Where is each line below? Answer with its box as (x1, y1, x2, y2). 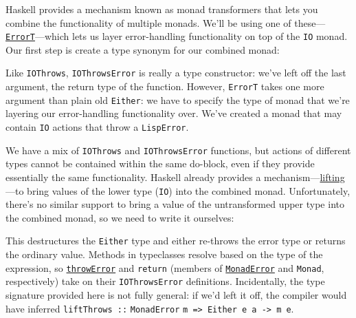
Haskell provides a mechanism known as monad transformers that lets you (5, 2, 318, 16)
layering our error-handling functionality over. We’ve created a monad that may (5, 106, 342, 120)
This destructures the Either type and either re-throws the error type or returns (5, 233, 346, 248)
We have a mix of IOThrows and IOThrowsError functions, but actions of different (5, 142, 351, 157)
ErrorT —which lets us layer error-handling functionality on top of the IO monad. (5, 29, 348, 43)
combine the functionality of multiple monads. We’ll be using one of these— (5, 15, 326, 30)
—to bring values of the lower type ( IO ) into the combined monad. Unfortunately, (5, 183, 351, 198)
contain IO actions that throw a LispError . (5, 120, 189, 134)
